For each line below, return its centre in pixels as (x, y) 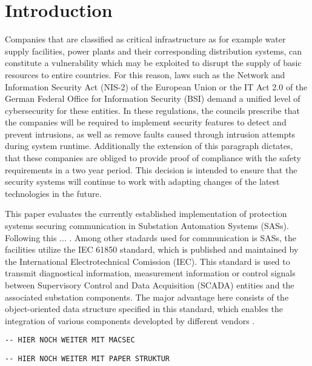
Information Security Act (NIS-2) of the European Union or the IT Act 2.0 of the (156, 86)
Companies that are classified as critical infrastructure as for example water (145, 39)
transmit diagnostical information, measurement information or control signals (150, 273)
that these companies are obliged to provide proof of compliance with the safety (153, 158)
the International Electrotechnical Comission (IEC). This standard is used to (148, 261)
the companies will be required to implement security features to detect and (146, 122)
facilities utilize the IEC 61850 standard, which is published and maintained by (152, 249)
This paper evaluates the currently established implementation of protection (146, 214)
